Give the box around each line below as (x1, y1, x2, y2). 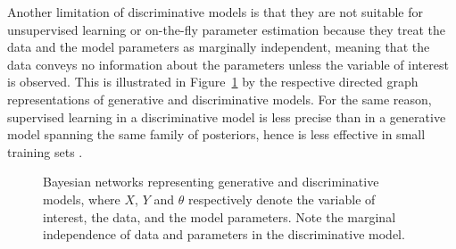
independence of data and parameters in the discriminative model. (43, 225, 405, 244)
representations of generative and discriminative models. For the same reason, (7, 89, 432, 108)
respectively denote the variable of (187, 189, 376, 208)
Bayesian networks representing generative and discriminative (43, 172, 379, 191)
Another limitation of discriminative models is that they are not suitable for (7, 3, 423, 21)
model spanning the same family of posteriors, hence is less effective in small (7, 125, 426, 144)
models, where (43, 189, 120, 208)
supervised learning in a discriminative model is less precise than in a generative (7, 107, 446, 126)
